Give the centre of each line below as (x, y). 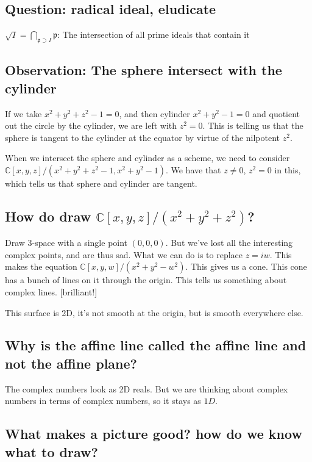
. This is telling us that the (253, 125)
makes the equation (41, 266)
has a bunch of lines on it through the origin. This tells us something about (146, 280)
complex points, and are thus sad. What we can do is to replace (124, 254)
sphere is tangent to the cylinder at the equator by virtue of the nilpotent (143, 137)
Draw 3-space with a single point (66, 243)
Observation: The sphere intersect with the (144, 70)
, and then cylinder (154, 113)
